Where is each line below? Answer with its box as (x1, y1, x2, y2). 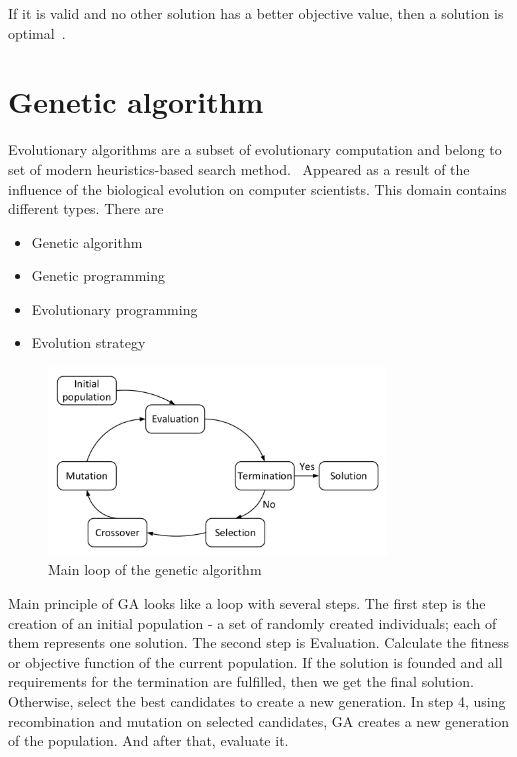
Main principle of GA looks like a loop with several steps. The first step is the (8, 593, 486, 614)
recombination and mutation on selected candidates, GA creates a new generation (8, 710, 509, 731)
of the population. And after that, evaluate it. (8, 730, 289, 751)
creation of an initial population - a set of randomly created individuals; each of (8, 612, 497, 633)
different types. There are (8, 198, 164, 219)
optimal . (8, 22, 66, 43)
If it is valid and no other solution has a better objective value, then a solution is (8, 3, 504, 23)
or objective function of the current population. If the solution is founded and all (8, 651, 503, 672)
